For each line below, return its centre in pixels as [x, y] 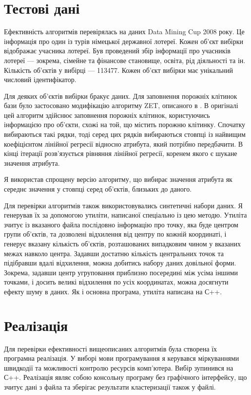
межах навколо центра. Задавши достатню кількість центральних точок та [114, 253]
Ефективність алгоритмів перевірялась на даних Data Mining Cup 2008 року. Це [124, 32]
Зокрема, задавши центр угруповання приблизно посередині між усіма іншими [121, 272]
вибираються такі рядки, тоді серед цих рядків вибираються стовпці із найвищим [125, 134]
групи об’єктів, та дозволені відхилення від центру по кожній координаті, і [115, 234]
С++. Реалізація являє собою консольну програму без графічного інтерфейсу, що [125, 377]
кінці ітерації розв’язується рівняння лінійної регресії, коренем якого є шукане [121, 153]
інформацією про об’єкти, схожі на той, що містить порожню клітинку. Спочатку [125, 124]
